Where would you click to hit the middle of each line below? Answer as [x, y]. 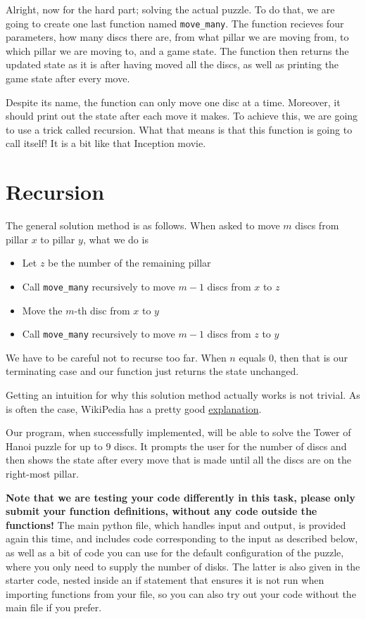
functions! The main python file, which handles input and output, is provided [176, 524]
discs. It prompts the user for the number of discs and [231, 446]
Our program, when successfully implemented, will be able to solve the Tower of [178, 432]
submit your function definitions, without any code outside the [162, 511]
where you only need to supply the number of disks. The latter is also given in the [183, 566]
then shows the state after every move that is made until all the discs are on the [178, 460]
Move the [42, 310]
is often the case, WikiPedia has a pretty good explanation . [134, 408]
